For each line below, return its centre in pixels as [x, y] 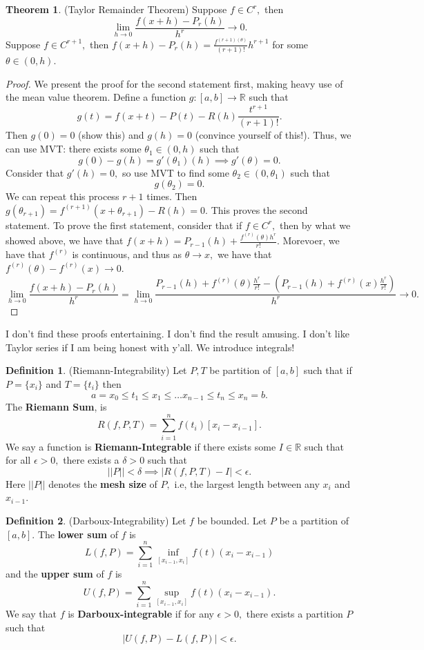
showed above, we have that [65, 240]
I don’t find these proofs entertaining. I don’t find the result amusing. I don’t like [177, 334]
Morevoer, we [311, 240]
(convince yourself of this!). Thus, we [273, 135]
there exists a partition [295, 614]
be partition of [240, 370]
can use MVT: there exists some [74, 149]
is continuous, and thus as [127, 254]
